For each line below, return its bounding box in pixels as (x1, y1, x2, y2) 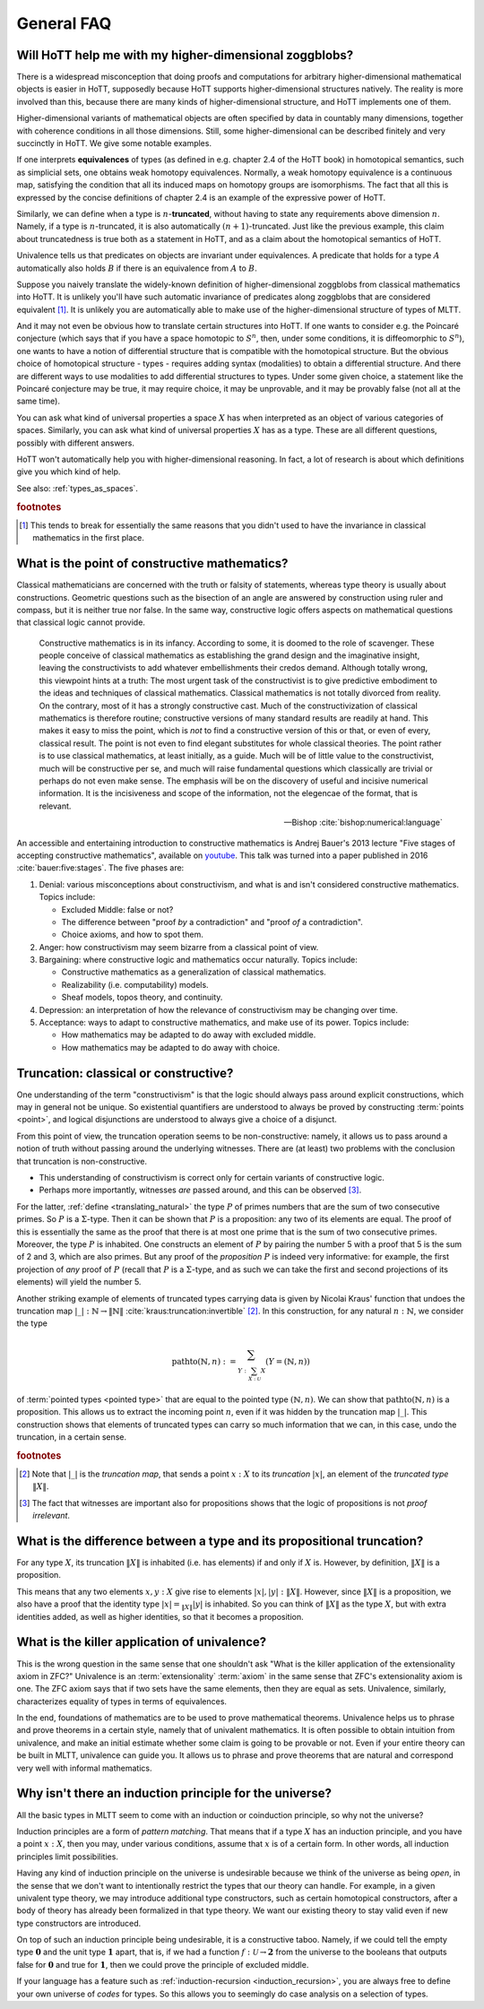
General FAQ (16, 13, 112, 33)
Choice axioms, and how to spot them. (61, 929, 203, 940)
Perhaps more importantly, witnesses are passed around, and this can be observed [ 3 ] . (39, 1184, 362, 1196)
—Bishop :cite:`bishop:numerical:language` (283, 817, 443, 828)
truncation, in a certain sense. (16, 1431, 127, 1442)
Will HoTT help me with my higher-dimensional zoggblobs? (16, 48, 354, 63)
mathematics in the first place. (32, 533, 145, 543)
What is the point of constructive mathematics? (16, 556, 289, 571)
